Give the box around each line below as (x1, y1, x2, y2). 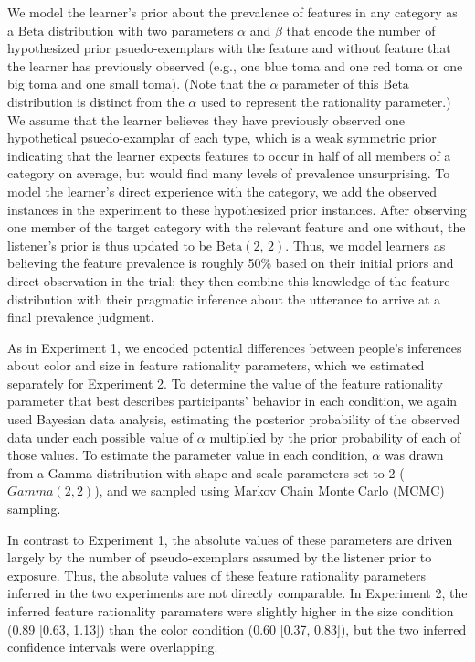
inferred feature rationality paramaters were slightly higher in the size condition (7, 602, 454, 620)
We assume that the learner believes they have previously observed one (7, 110, 405, 129)
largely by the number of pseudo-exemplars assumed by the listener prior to (7, 548, 432, 567)
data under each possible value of (7, 427, 194, 446)
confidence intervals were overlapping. (7, 637, 218, 657)
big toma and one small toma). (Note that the (7, 74, 266, 93)
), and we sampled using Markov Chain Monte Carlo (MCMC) (94, 481, 445, 500)
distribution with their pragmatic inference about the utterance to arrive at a (7, 289, 441, 308)
